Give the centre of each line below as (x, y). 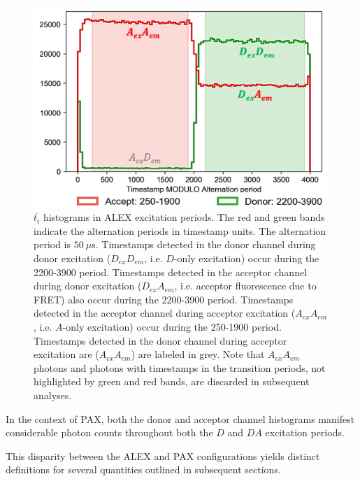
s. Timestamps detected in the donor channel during (204, 244)
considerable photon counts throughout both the (109, 432)
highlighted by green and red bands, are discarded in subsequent (172, 381)
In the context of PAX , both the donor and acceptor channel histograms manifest (180, 418)
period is (52, 244)
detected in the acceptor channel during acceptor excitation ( (165, 313)
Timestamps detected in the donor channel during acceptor (160, 340)
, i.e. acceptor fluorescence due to (245, 286)
